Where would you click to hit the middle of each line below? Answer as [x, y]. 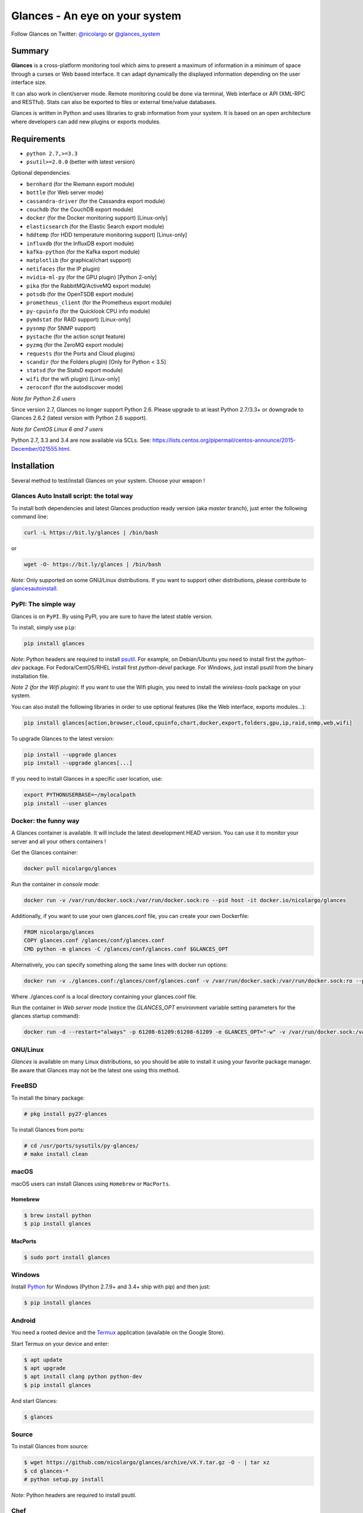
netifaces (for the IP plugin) [63, 269]
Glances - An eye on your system [96, 16]
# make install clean [56, 1154]
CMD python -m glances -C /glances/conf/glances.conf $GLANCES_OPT [126, 949]
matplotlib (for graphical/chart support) [79, 260]
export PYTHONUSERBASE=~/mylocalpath [80, 795]
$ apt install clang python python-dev [83, 1377]
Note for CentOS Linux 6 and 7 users [57, 429]
